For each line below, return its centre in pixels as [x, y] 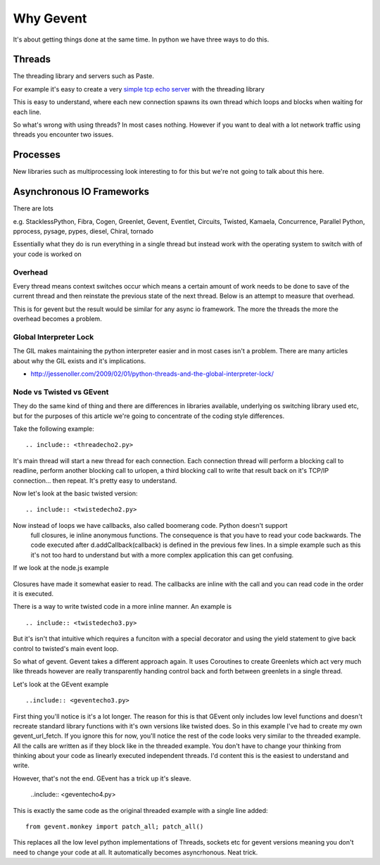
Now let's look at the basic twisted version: [75, 493]
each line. [27, 112]
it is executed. [33, 594]
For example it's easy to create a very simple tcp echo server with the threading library [139, 89]
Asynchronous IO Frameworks [81, 192]
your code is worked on [47, 254]
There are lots [33, 208]
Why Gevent [50, 18]
